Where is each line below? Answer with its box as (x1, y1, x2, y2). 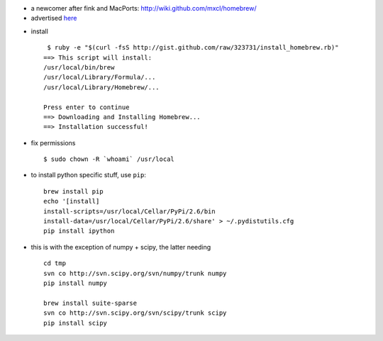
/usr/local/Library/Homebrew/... (43, 83, 160, 91)
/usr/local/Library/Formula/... (43, 73, 156, 82)
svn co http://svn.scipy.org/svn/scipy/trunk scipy (43, 309, 227, 317)
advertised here (30, 14, 77, 23)
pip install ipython (43, 227, 115, 235)
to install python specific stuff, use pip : (30, 171, 147, 179)
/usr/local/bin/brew (43, 63, 115, 71)
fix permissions (30, 138, 76, 147)
